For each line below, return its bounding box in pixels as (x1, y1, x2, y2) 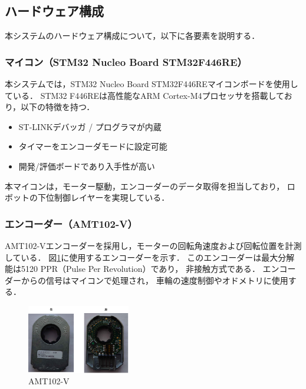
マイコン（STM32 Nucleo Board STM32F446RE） (5, 54, 247, 69)
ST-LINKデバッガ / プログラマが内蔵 (18, 120, 162, 132)
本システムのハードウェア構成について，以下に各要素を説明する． (5, 29, 260, 42)
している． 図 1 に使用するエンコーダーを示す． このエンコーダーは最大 (5, 251, 278, 263)
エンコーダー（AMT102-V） (5, 216, 137, 231)
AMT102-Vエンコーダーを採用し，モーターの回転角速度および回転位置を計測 (5, 239, 302, 251)
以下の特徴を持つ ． (21, 101, 95, 113)
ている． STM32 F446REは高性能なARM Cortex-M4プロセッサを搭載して (5, 89, 284, 101)
